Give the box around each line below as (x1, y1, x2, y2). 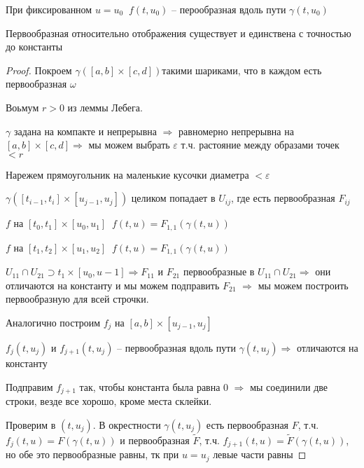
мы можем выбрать (88, 137, 170, 152)
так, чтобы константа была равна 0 (79, 379, 229, 394)
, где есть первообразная (230, 191, 335, 205)
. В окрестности (92, 417, 161, 432)
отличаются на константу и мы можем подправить (6, 277, 220, 292)
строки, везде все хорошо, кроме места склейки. (6, 394, 212, 408)
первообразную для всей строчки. (6, 291, 149, 306)
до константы (6, 39, 63, 54)
